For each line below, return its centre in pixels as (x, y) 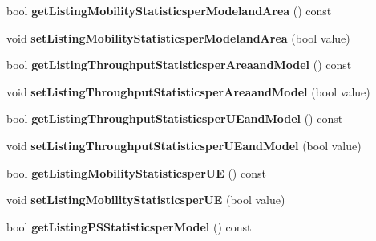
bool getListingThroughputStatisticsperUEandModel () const (175, 118)
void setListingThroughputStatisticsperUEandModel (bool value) (184, 145)
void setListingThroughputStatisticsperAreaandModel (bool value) (188, 91)
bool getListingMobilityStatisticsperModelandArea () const (169, 10)
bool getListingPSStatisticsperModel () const (129, 226)
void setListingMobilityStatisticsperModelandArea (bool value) (178, 37)
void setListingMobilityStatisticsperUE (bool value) (146, 200)
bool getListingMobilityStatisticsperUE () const (136, 172)
